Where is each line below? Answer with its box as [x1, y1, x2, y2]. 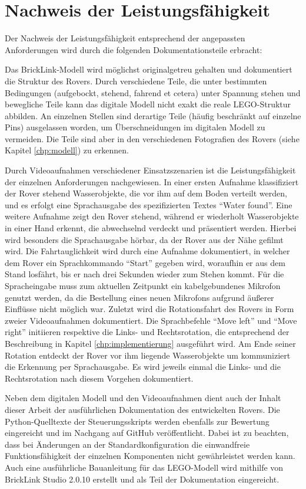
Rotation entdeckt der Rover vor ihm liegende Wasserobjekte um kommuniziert [5, 349, 291, 361]
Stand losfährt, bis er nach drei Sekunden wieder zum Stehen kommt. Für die [5, 268, 284, 280]
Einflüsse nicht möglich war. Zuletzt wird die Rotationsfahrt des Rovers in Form [5, 303, 294, 315]
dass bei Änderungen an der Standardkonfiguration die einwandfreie [5, 438, 250, 450]
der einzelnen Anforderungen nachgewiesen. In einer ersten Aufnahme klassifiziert [5, 175, 299, 188]
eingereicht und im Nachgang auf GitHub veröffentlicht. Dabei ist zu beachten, [5, 426, 289, 439]
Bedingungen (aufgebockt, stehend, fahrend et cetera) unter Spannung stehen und [5, 86, 301, 99]
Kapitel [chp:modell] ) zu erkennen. [5, 144, 129, 156]
